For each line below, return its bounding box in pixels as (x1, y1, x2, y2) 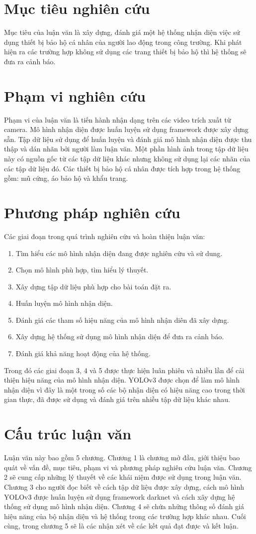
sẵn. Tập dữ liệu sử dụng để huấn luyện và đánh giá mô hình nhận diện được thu (4, 133, 252, 144)
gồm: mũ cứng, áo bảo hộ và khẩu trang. (4, 173, 128, 183)
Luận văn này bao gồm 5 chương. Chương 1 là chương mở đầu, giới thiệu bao (4, 452, 240, 463)
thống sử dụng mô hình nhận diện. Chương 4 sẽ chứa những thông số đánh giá (4, 501, 244, 512)
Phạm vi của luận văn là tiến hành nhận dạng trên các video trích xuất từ (4, 114, 231, 125)
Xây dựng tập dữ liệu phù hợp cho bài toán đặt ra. (15, 281, 171, 291)
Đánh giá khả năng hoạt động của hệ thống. (15, 348, 151, 359)
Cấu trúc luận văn (4, 423, 132, 444)
